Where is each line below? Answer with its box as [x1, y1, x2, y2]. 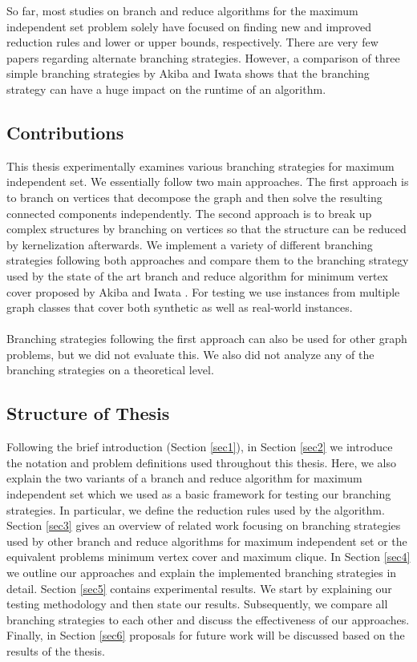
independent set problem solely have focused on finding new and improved [6, 18, 371, 34]
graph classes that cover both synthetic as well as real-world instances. [6, 299, 353, 316]
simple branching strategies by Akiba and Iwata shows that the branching [6, 65, 370, 82]
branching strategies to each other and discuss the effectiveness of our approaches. [6, 611, 410, 628]
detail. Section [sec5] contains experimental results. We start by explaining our [6, 579, 392, 596]
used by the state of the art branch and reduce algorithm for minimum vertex [6, 267, 388, 284]
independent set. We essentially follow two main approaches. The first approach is [6, 173, 409, 190]
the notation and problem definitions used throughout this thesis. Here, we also [6, 454, 396, 470]
